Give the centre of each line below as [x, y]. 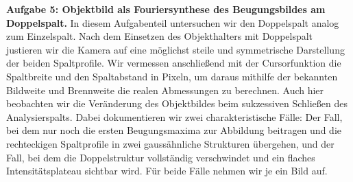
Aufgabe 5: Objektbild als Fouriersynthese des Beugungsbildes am [166, 9]
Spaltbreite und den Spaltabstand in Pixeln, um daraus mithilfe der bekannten [172, 76]
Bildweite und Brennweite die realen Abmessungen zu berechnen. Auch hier [165, 90]
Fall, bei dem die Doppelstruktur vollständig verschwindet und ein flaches [161, 157]
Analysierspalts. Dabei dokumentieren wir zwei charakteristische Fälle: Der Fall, [174, 116]
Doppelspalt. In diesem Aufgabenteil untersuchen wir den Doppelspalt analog [173, 22]
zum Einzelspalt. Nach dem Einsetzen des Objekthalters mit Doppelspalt [160, 36]
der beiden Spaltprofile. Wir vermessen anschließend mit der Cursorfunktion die [174, 63]
